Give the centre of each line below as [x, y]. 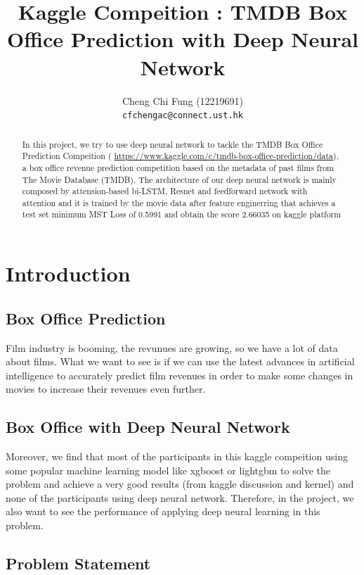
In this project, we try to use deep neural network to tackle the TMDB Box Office [173, 144]
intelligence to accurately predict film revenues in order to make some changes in [180, 375]
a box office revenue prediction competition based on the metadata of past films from [178, 167]
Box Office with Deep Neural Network [148, 427]
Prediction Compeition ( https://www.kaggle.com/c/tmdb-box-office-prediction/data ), [180, 156]
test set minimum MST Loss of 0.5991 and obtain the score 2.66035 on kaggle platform [182, 214]
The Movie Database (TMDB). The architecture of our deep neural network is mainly [179, 179]
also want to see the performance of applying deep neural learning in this [163, 511]
